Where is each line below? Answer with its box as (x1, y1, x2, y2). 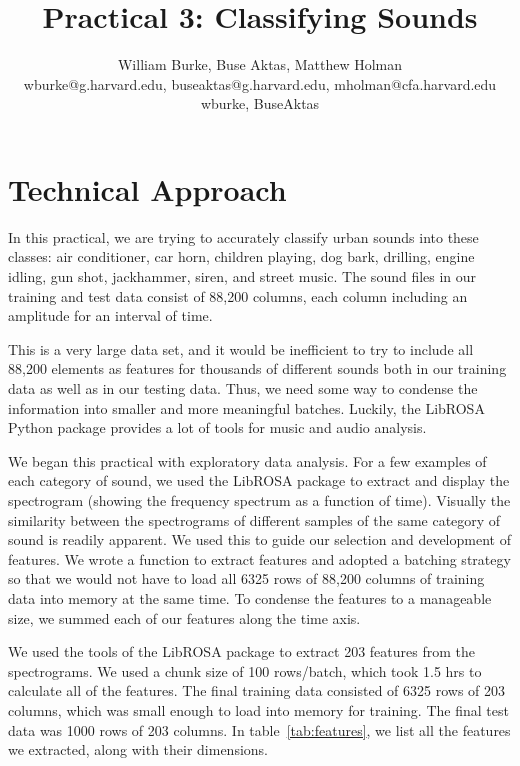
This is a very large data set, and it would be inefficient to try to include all (8, 338, 474, 359)
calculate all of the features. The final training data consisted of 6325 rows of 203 (8, 680, 506, 701)
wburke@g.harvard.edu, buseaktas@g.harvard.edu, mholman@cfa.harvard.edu (23, 73, 497, 94)
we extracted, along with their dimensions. (8, 739, 269, 760)
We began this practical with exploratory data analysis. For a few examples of (8, 450, 487, 471)
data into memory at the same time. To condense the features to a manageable (8, 587, 492, 608)
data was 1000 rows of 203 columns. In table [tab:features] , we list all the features (8, 719, 511, 740)
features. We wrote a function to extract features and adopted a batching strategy (8, 548, 511, 569)
